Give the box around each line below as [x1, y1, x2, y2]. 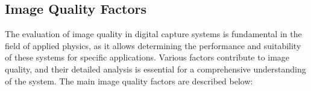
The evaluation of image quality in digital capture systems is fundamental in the [5, 28, 302, 40]
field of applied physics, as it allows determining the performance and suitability [5, 39, 301, 51]
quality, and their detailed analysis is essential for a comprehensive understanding [5, 62, 306, 75]
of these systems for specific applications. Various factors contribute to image [5, 51, 290, 63]
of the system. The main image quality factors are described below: [5, 74, 253, 87]
